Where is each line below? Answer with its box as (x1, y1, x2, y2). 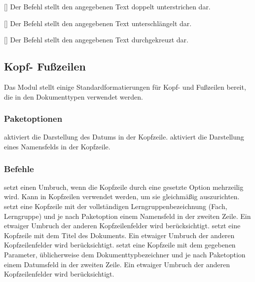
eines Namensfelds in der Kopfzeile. (4, 141, 110, 151)
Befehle (4, 162, 34, 175)
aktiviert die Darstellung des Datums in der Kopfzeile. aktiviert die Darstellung (4, 132, 244, 142)
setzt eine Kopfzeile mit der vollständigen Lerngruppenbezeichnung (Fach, (4, 201, 227, 211)
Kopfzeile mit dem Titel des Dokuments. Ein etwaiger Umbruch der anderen (4, 230, 235, 240)
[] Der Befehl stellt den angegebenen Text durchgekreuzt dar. (4, 35, 188, 45)
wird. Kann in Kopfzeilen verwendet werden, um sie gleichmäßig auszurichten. (4, 191, 240, 202)
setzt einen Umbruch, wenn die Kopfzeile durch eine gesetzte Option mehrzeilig (4, 181, 244, 192)
